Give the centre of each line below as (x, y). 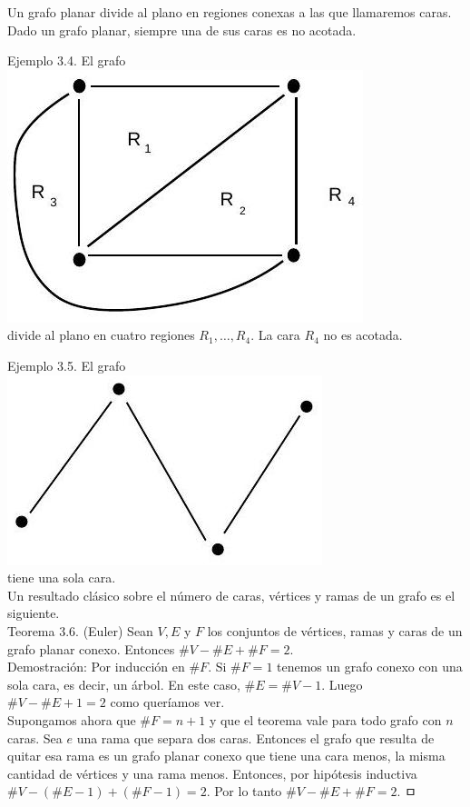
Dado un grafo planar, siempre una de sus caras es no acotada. (182, 30)
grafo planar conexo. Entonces (91, 648)
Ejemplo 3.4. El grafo (67, 60)
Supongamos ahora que (72, 719)
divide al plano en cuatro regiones (101, 335)
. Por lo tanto (244, 791)
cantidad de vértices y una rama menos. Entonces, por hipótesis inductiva (212, 773)
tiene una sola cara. (62, 578)
